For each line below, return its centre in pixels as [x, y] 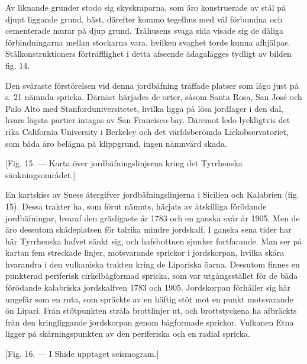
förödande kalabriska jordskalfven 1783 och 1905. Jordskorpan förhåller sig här [148, 287]
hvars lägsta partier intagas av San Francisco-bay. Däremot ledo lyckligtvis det [148, 120]
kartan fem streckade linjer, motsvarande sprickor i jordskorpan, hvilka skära [145, 252]
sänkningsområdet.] [41, 174]
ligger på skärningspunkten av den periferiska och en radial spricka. [128, 334]
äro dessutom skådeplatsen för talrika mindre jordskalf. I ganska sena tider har [148, 229]
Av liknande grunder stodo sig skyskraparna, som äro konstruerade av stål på [146, 7]
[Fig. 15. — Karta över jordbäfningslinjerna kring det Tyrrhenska [124, 163]
